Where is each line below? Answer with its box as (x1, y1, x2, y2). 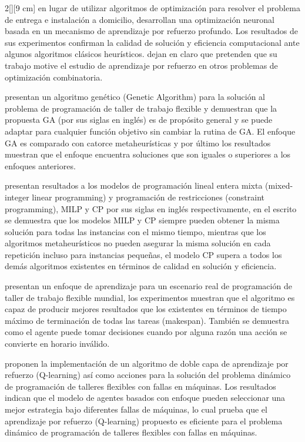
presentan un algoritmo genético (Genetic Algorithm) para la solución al (5, 91, 265, 103)
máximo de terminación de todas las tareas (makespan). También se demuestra (5, 314, 289, 326)
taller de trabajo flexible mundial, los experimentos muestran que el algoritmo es (5, 291, 295, 303)
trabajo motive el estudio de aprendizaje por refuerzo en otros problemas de (5, 59, 278, 71)
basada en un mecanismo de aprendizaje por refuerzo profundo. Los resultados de (5, 25, 298, 37)
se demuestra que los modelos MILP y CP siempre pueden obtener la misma (5, 214, 280, 226)
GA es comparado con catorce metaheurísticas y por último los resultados (5, 136, 271, 149)
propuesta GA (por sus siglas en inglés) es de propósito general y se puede (5, 113, 273, 126)
